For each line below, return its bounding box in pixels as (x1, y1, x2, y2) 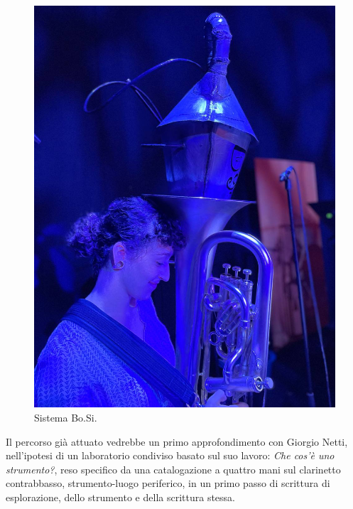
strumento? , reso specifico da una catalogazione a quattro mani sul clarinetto (6, 461, 341, 476)
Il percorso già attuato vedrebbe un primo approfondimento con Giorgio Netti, (6, 434, 348, 449)
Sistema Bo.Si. (34, 409, 97, 424)
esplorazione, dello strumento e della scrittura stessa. (6, 489, 235, 504)
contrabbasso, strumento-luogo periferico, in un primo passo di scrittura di (6, 476, 330, 491)
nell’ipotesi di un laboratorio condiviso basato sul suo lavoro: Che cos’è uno (6, 448, 335, 463)
